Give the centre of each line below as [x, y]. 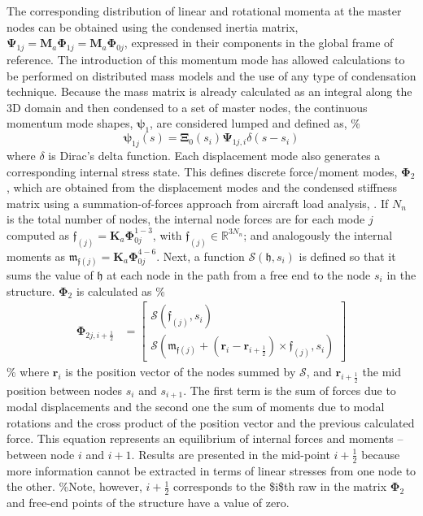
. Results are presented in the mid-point [231, 454]
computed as [38, 234]
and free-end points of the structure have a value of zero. [148, 503]
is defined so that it [347, 256]
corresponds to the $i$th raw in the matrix [280, 486]
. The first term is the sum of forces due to [290, 390]
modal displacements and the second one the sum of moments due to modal [196, 407]
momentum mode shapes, [70, 123]
